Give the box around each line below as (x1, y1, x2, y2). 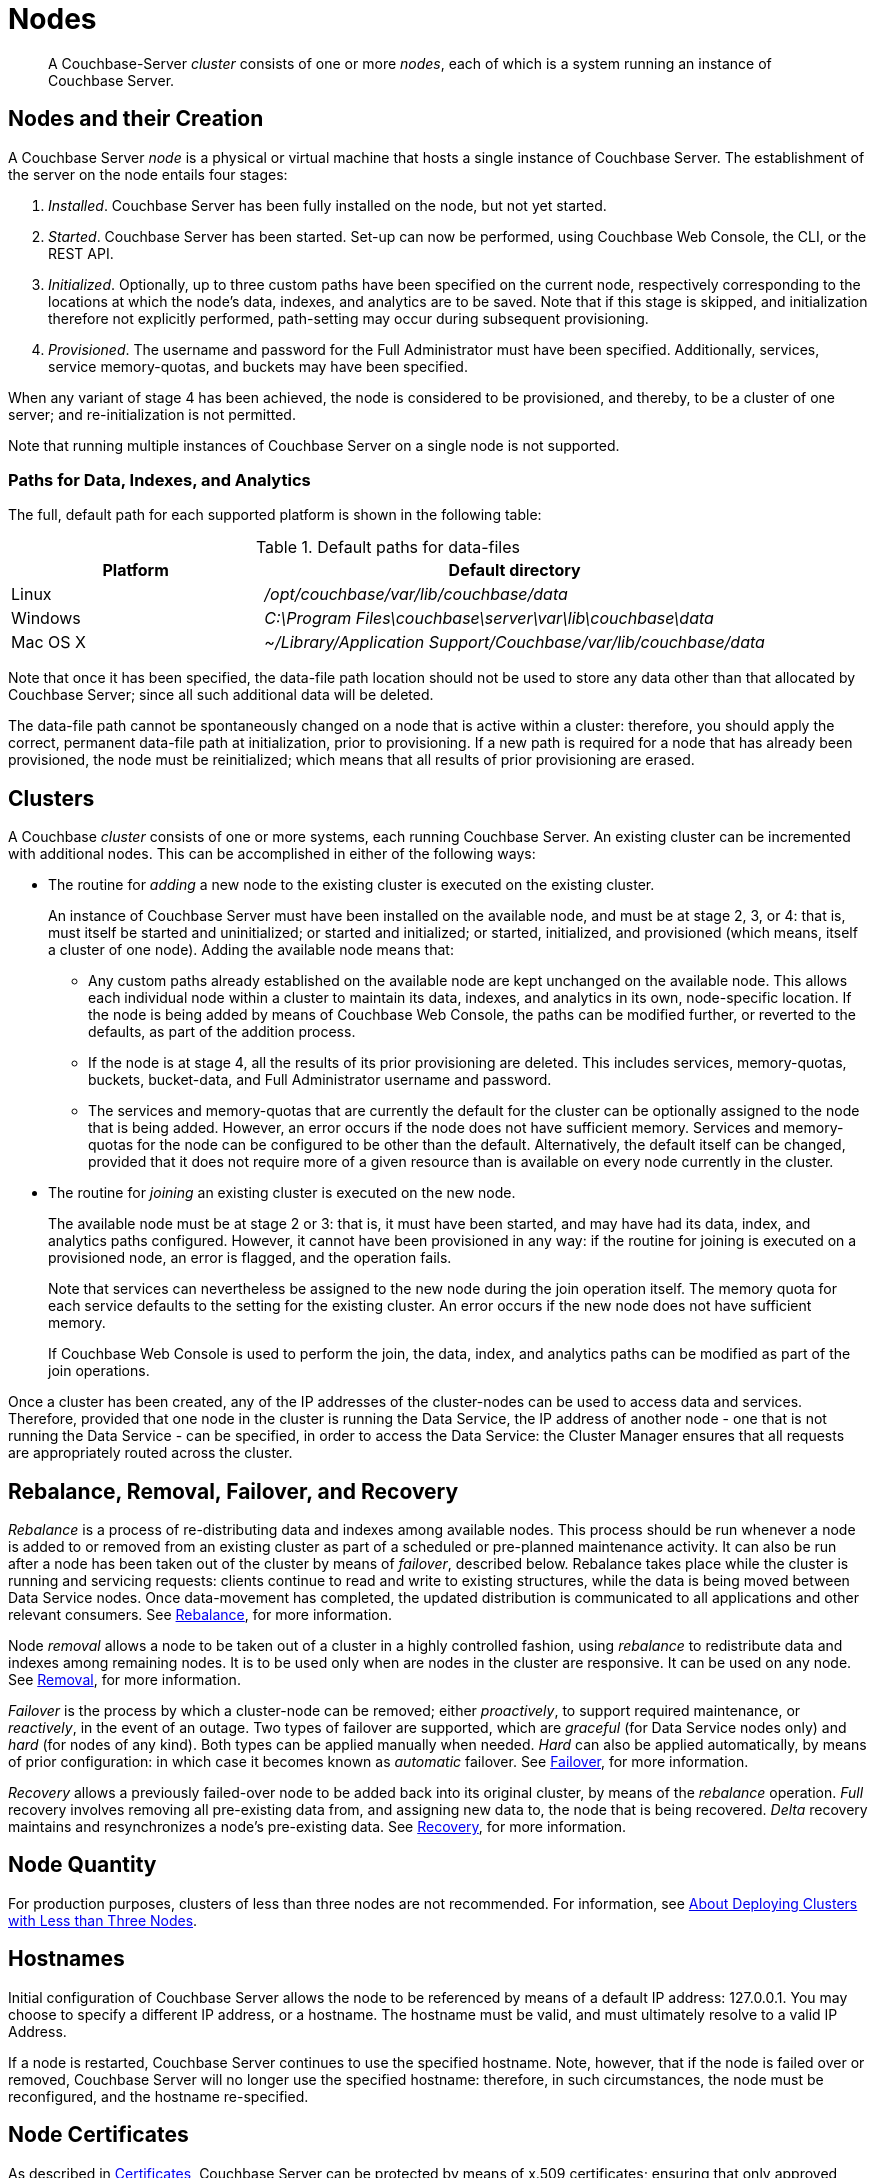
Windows (11, 608, 81, 629)
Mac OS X (11, 632, 86, 653)
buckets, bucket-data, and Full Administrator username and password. (88, 1071, 552, 1089)
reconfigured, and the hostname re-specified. (8, 2087, 309, 2105)
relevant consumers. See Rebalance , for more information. (8, 1606, 393, 1624)
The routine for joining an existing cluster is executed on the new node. (48, 1184, 516, 1202)
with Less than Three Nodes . (8, 1911, 198, 1929)
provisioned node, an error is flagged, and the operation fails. (48, 1249, 452, 1267)
